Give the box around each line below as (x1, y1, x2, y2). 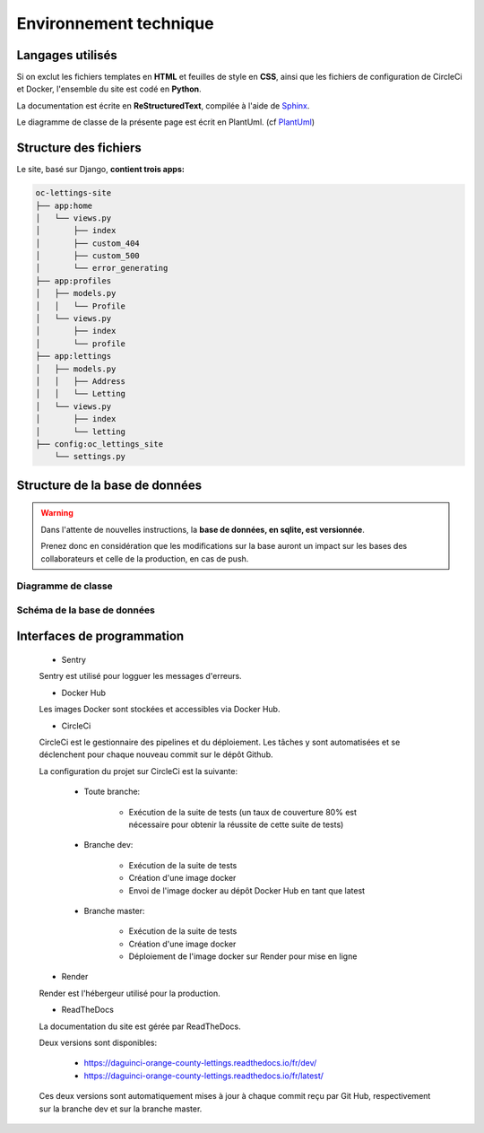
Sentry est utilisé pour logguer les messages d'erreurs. (39, 671, 242, 682)
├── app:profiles (35, 275, 112, 286)
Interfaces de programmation (16, 629, 185, 644)
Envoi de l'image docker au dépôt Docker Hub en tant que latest (128, 885, 366, 896)
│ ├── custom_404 (35, 238, 141, 248)
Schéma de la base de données (16, 604, 156, 616)
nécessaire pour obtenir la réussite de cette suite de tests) (128, 819, 344, 830)
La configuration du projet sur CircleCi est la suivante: (39, 765, 238, 776)
